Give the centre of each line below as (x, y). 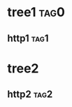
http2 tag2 (30, 95)
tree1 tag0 (36, 12)
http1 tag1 (28, 38)
